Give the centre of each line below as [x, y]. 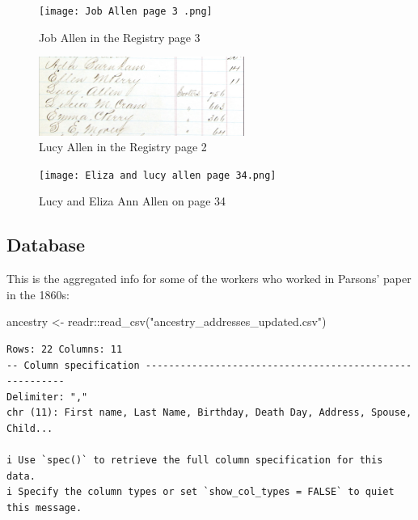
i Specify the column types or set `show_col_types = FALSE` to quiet [201, 492]
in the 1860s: [38, 294]
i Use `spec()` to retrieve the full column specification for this [195, 461]
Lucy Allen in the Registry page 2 [123, 147]
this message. [44, 507]
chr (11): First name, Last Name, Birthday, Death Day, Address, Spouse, [209, 413]
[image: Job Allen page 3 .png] [126, 11]
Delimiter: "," [47, 397]
